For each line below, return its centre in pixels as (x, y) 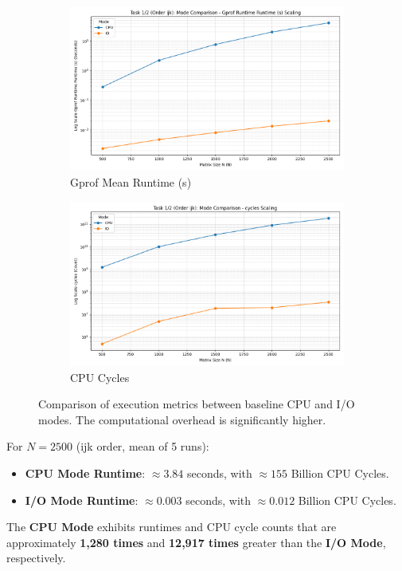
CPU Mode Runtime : (85, 473)
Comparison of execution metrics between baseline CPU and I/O (197, 404)
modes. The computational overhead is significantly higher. (182, 419)
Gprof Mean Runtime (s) (131, 181)
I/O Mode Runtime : (82, 500)
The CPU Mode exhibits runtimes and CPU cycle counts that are (172, 527)
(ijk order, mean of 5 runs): (142, 446)
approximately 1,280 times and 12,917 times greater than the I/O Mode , (196, 542)
